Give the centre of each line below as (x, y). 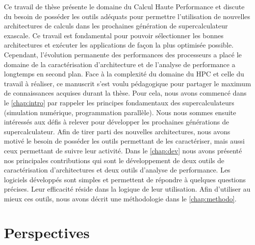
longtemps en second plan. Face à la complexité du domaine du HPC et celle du (124, 74)
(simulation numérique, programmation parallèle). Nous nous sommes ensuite (120, 112)
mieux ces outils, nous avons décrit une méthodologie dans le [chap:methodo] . (120, 198)
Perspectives (47, 232)
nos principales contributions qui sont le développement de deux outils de (114, 160)
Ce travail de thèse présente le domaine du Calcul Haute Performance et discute (124, 6)
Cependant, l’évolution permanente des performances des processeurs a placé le (123, 54)
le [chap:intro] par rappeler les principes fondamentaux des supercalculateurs (119, 102)
